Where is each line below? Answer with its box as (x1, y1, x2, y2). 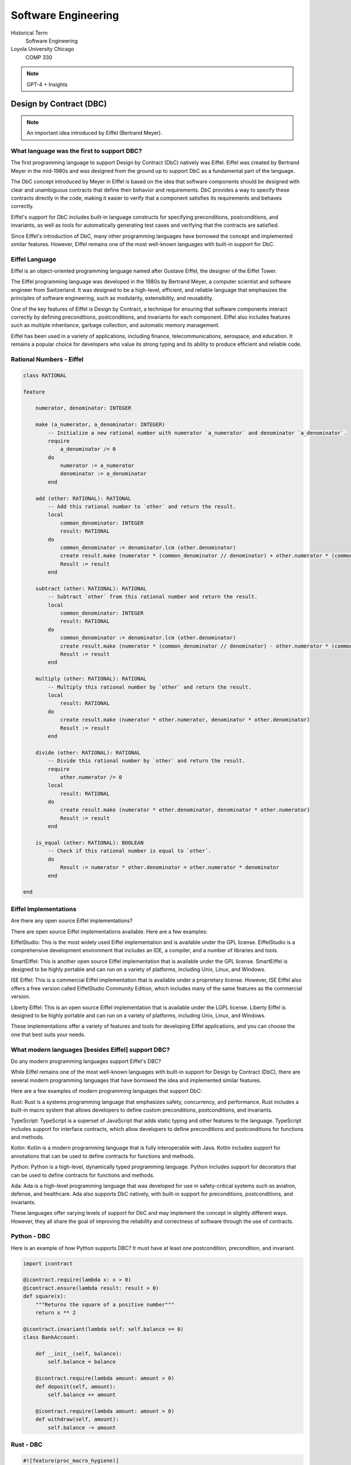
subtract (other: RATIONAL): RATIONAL (35, 585, 147, 592)
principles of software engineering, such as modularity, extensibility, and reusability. (11, 295, 214, 302)
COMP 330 (25, 53, 53, 61)
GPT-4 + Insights (26, 81, 68, 88)
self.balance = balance (47, 1358, 116, 1365)
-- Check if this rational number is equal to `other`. (47, 847, 212, 854)
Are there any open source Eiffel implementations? (11, 917, 133, 924)
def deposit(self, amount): (35, 1383, 116, 1390)
